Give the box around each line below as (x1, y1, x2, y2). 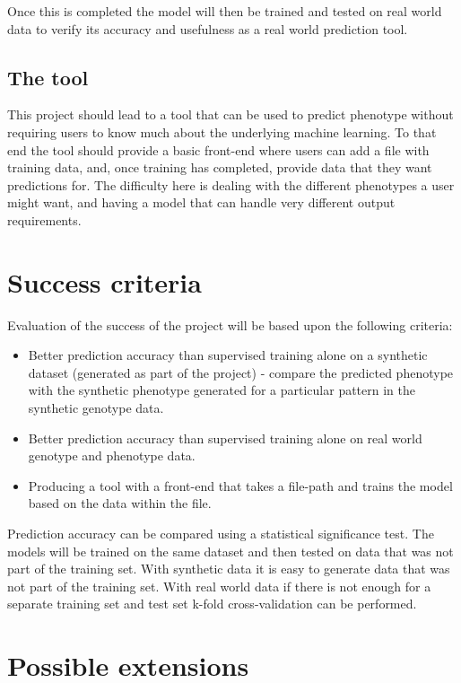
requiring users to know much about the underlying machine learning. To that (7, 122, 437, 141)
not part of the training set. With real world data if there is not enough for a (7, 576, 431, 595)
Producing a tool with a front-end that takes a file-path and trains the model (28, 476, 453, 495)
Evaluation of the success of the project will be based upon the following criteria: (7, 315, 453, 334)
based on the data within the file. (28, 494, 212, 512)
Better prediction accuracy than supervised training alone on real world (28, 428, 422, 447)
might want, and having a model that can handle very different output (7, 193, 396, 212)
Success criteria (7, 263, 202, 300)
